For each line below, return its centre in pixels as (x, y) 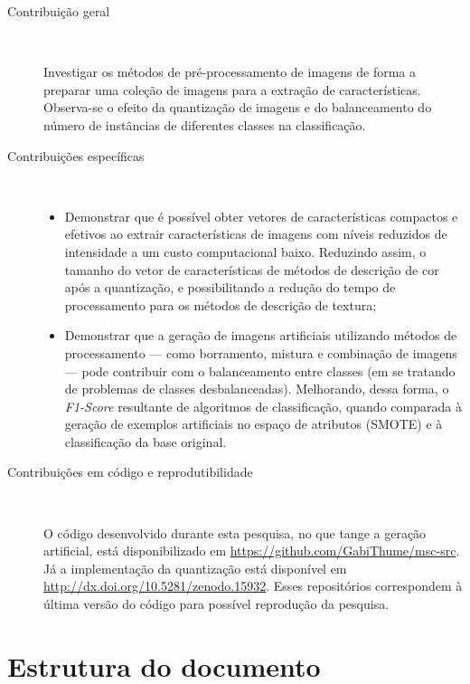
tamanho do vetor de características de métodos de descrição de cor (252, 269)
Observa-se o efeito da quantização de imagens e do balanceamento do (238, 107)
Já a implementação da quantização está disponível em (195, 568)
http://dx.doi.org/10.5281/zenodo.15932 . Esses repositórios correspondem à (253, 586)
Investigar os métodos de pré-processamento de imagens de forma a (230, 72)
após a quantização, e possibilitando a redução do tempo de (230, 287)
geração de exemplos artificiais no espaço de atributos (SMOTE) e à (254, 424)
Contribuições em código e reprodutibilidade (130, 472)
